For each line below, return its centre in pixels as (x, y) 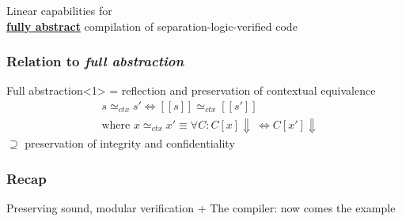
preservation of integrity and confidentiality (130, 143)
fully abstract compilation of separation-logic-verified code (152, 26)
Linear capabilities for (59, 10)
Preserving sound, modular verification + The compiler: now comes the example (201, 207)
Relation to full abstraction (95, 61)
